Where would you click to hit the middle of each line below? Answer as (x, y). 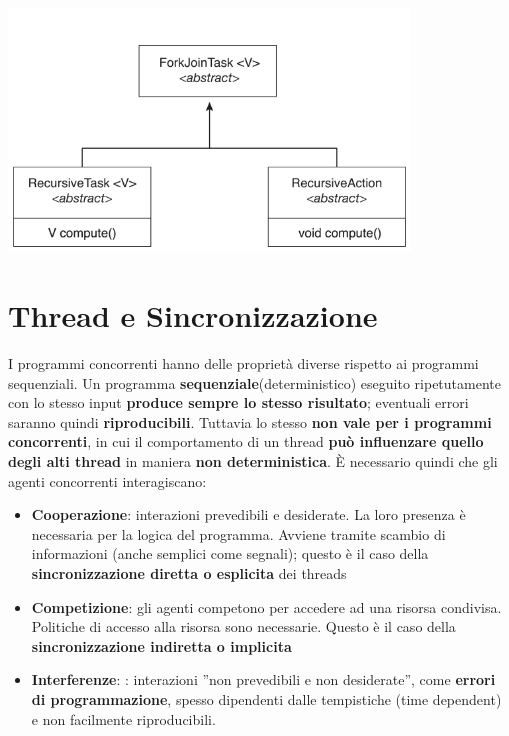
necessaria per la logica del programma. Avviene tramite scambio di (238, 533)
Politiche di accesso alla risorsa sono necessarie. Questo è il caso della (243, 626)
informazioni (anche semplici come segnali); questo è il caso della (230, 553)
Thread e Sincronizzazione (193, 315)
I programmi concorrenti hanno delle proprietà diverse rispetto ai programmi (243, 363)
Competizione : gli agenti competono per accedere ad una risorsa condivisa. (266, 606)
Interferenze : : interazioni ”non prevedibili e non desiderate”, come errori (263, 679)
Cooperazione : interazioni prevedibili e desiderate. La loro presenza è (248, 514)
